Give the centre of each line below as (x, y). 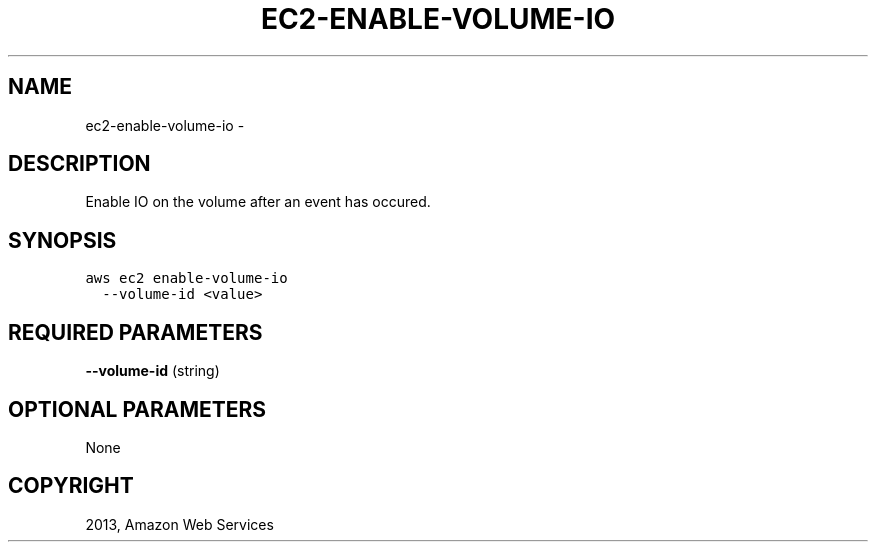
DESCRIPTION (79, 164)
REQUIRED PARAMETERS (135, 332)
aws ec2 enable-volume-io (186, 278)
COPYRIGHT (71, 486)
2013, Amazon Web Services (179, 524)
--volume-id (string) (152, 371)
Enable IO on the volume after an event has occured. (258, 202)
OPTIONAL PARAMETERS (137, 409)
